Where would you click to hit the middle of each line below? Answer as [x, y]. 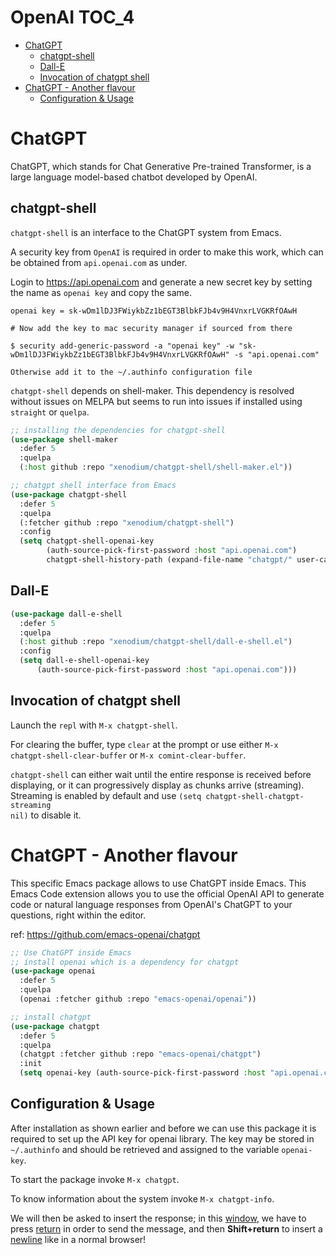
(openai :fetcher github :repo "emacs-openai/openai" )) [138, 999]
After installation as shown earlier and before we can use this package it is [163, 1128]
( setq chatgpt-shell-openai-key [87, 541]
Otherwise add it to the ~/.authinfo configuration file [131, 372]
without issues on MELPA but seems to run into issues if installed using [156, 401]
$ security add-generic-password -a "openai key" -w [122, 346]
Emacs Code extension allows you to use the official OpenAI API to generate [167, 893]
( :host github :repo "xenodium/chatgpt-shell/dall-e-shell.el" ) [156, 642]
